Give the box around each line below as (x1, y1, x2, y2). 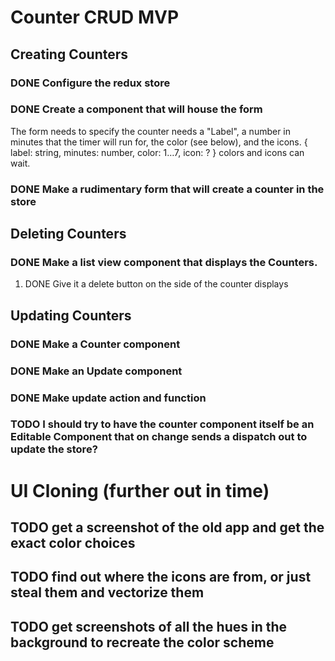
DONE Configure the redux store (10, 76, 171, 90)
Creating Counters (10, 46, 129, 63)
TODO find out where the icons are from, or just (10, 569, 312, 586)
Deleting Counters (10, 226, 127, 243)
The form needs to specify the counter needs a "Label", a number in (10, 125, 292, 137)
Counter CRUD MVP (10, 6, 180, 29)
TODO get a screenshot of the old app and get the (10, 519, 325, 536)
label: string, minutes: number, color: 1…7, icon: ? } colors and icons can (10, 146, 305, 158)
